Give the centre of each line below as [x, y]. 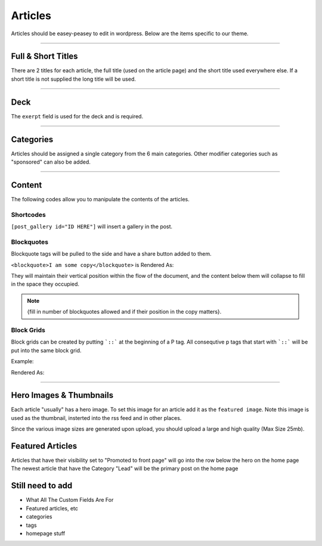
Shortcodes [28, 214]
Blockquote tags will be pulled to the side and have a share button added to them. [111, 254]
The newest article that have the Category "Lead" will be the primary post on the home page [125, 468]
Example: [22, 361]
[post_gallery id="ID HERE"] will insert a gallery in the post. [92, 226]
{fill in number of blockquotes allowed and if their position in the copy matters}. [124, 312]
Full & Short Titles [44, 56]
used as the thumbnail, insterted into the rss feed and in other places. [96, 418]
